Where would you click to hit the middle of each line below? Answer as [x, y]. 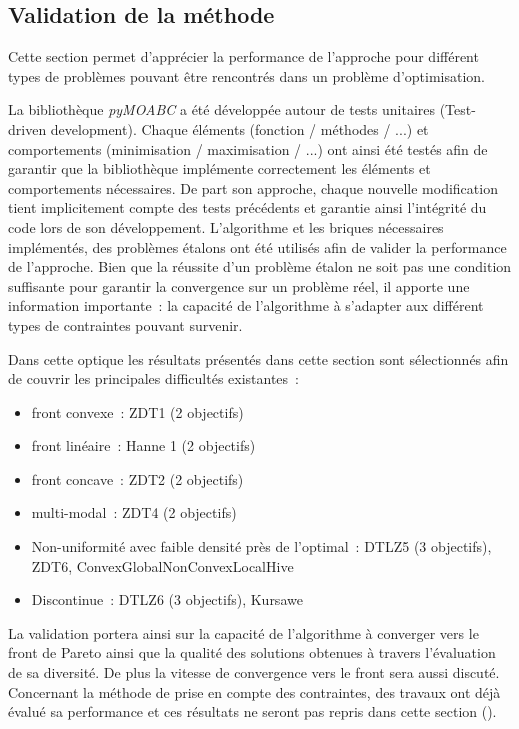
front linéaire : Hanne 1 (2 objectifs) [143, 445]
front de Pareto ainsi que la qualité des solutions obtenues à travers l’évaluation [252, 652]
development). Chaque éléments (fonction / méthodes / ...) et [239, 128]
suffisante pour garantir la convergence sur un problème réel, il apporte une [239, 285]
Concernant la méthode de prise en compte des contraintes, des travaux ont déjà [254, 691]
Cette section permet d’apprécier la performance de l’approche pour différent [243, 56]
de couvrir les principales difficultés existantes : [153, 378]
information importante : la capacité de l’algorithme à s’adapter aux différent [246, 305]
